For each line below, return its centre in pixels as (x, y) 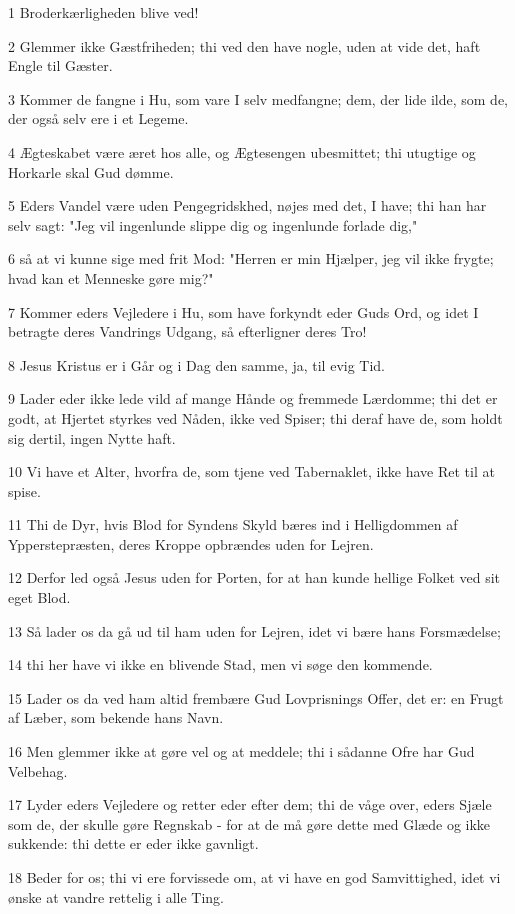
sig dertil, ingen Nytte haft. (92, 437)
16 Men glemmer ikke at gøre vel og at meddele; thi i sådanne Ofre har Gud (241, 751)
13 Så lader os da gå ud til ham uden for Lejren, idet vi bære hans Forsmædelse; (254, 630)
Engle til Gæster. (60, 65)
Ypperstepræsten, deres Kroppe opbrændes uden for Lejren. (191, 543)
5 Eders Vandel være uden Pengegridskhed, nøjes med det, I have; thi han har (247, 205)
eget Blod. (39, 597)
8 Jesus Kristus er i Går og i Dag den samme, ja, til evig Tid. (197, 364)
